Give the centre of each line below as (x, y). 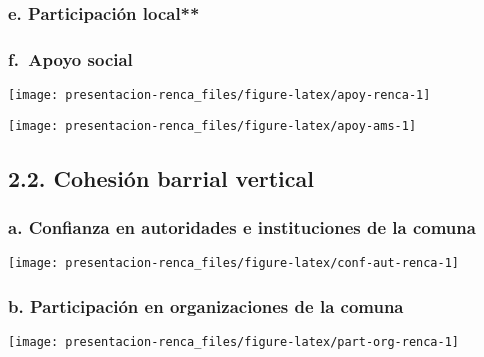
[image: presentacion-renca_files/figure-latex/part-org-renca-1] (234, 342)
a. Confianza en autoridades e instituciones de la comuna (242, 227)
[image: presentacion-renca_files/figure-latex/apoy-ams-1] (212, 125)
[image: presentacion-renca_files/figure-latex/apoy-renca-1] (219, 95)
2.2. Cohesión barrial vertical (161, 177)
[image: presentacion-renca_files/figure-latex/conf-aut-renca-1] (234, 263)
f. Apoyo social (70, 58)
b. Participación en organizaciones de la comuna (206, 305)
